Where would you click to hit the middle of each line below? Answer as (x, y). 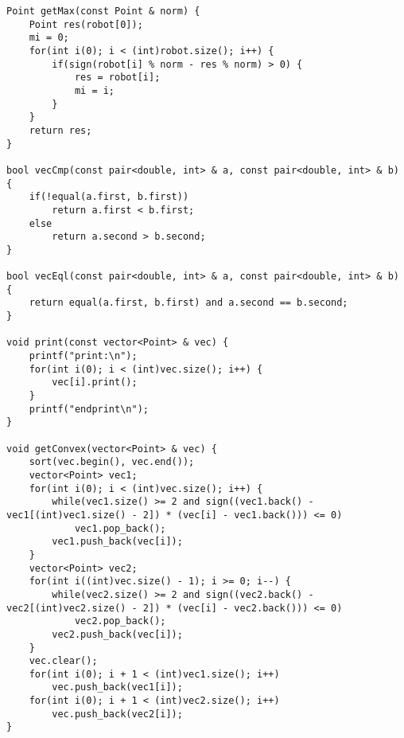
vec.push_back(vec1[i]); (117, 687)
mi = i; (95, 90)
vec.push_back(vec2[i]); (117, 714)
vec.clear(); (63, 661)
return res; (60, 130)
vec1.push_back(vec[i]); (117, 542)
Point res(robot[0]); (86, 24)
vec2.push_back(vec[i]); (117, 634)
